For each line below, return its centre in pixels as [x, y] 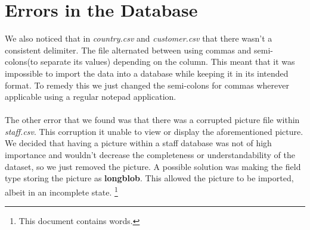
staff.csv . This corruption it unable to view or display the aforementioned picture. [154, 131]
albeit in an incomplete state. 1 [61, 191]
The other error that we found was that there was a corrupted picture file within [152, 120]
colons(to [21, 62]
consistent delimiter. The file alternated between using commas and [128, 50]
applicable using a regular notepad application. [91, 97]
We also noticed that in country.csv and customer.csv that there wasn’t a [139, 38]
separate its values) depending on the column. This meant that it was [168, 62]
